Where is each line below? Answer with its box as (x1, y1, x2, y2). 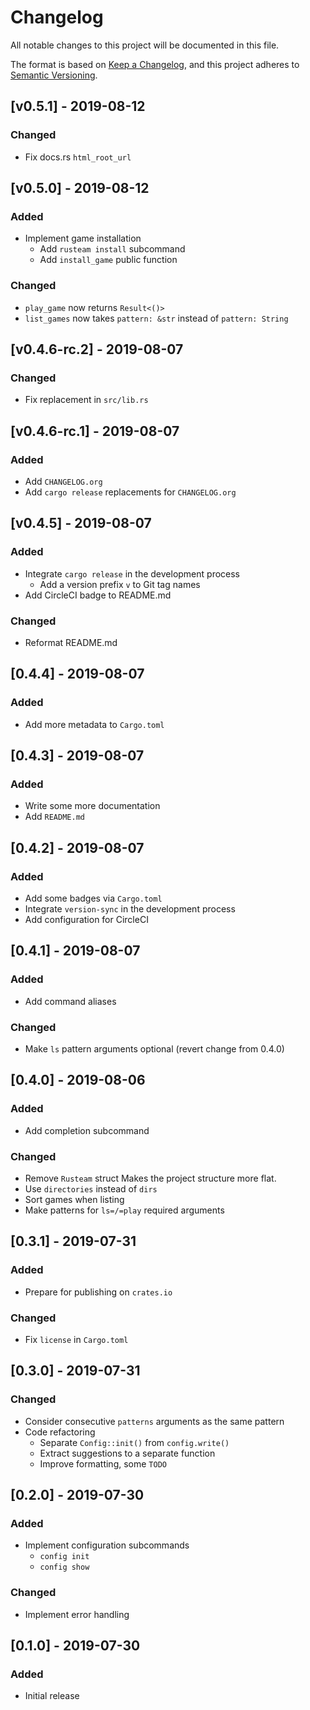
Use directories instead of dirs (24, 1183, 158, 1195)
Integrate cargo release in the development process (24, 567, 241, 580)
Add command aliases (24, 995, 117, 1007)
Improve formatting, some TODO (39, 1457, 167, 1470)
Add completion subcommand (24, 1124, 150, 1136)
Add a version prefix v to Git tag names (39, 578, 201, 590)
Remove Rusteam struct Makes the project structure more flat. (24, 1172, 277, 1184)
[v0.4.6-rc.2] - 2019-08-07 (10, 341, 184, 358)
